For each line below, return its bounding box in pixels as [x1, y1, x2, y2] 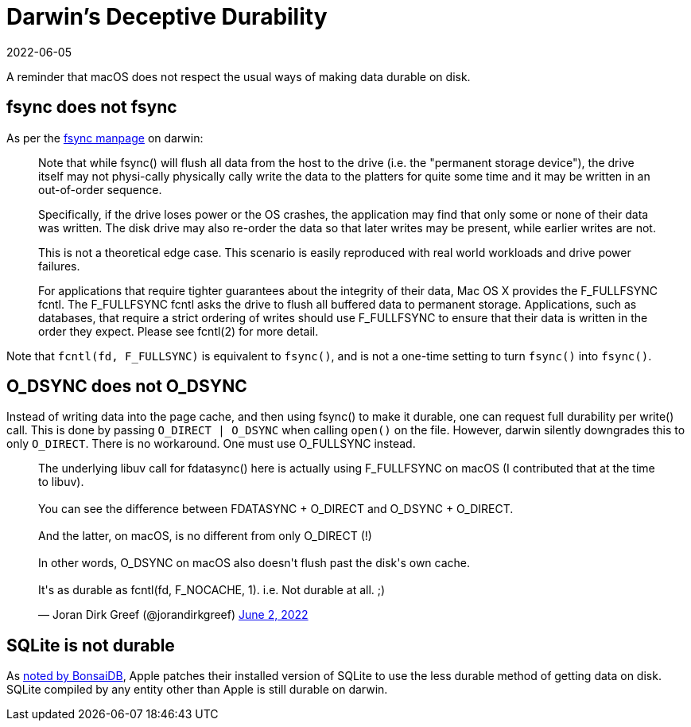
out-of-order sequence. [38, 182, 162, 196]
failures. [38, 259, 80, 273]
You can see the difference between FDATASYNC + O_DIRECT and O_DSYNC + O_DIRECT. [38, 502, 514, 516]
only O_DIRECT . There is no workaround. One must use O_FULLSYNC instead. [6, 437, 416, 451]
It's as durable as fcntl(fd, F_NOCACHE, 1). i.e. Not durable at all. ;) [38, 583, 386, 597]
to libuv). [38, 475, 84, 489]
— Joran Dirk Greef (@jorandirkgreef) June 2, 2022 [38, 608, 309, 622]
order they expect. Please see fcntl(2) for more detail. [38, 324, 319, 338]
